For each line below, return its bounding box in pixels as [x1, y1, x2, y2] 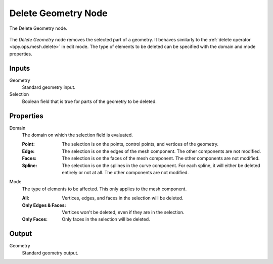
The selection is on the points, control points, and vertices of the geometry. [62, 141, 218, 147]
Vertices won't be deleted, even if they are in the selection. [62, 209, 185, 215]
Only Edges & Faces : [22, 202, 66, 208]
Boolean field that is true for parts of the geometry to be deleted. [22, 98, 157, 104]
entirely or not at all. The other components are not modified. [62, 170, 189, 176]
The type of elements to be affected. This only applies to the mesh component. [22, 186, 187, 192]
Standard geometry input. [22, 84, 76, 90]
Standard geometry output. [22, 250, 78, 256]
